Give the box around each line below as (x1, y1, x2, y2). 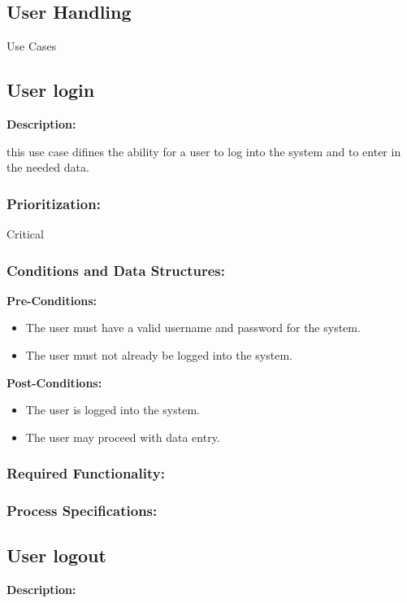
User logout (6, 543, 106, 568)
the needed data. (6, 159, 89, 176)
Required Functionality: (6, 463, 165, 483)
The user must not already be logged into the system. (25, 347, 292, 363)
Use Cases (6, 37, 57, 55)
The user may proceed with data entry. (25, 428, 220, 445)
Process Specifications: (6, 500, 158, 521)
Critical (6, 225, 44, 242)
